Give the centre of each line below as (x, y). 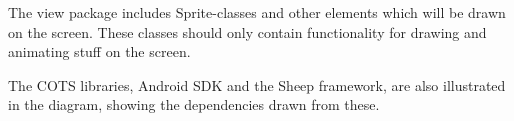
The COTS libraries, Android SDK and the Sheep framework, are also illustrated (257, 84)
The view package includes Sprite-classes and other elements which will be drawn (257, 12)
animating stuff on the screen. (99, 51)
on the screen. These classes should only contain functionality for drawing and (247, 31)
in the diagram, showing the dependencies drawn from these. (194, 104)
